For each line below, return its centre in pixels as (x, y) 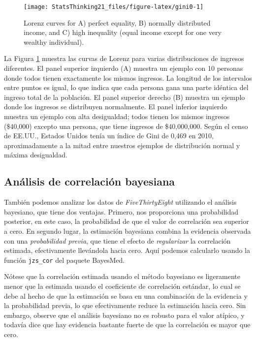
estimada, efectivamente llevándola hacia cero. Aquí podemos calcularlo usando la (127, 250)
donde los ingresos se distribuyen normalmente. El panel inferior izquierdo (116, 107)
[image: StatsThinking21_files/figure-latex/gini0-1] (114, 7)
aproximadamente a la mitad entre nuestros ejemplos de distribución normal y (122, 145)
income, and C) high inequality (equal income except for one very (123, 32)
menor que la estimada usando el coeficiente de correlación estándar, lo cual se (122, 286)
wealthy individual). (54, 42)
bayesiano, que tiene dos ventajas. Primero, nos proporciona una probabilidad (121, 211)
